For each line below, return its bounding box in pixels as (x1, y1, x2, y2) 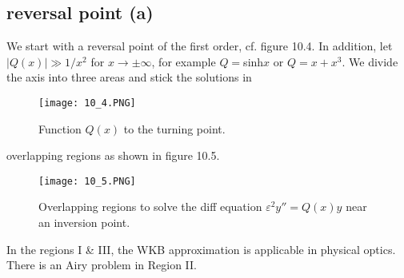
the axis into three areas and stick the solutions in (6, 69, 252, 85)
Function (38, 120, 82, 137)
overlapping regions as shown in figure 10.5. (6, 147, 220, 164)
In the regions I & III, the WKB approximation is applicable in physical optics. (6, 240, 396, 257)
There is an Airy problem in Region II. (6, 256, 197, 273)
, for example (151, 53, 216, 69)
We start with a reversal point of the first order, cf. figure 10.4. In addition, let (6, 38, 393, 54)
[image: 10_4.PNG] (38, 97, 136, 109)
